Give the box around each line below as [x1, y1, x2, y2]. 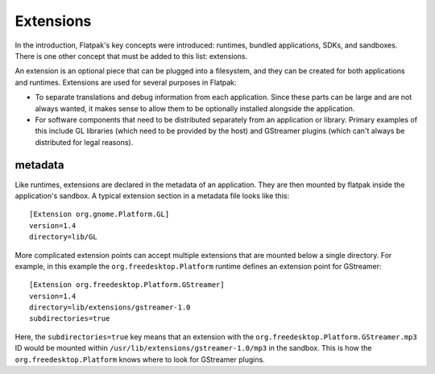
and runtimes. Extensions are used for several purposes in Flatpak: [14, 77, 237, 87]
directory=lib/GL [29, 232, 97, 242]
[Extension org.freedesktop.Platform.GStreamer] [29, 280, 225, 289]
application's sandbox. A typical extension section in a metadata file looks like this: [14, 190, 290, 201]
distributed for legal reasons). [35, 137, 134, 147]
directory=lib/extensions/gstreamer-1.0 [29, 303, 191, 312]
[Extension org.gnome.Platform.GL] [29, 210, 170, 219]
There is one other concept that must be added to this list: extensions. [14, 51, 248, 60]
